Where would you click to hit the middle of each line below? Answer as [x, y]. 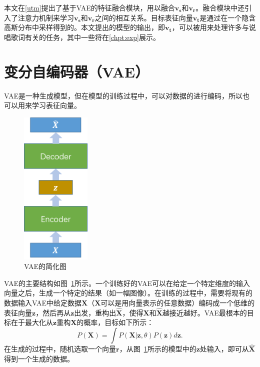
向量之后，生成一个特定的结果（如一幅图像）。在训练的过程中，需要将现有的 [128, 293]
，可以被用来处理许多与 [210, 27]
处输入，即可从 [224, 349]
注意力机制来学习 [46, 17]
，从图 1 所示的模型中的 [158, 349]
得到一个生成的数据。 [39, 358]
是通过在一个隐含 [228, 17]
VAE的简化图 [45, 266]
